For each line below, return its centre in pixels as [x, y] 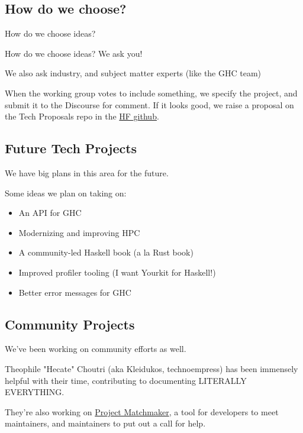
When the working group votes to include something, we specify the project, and [151, 93]
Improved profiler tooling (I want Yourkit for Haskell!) [117, 272]
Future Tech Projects [71, 148]
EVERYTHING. [35, 392]
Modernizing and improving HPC [79, 232]
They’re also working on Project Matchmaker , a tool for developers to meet [142, 411]
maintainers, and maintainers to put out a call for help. [105, 423]
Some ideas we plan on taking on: [66, 193]
